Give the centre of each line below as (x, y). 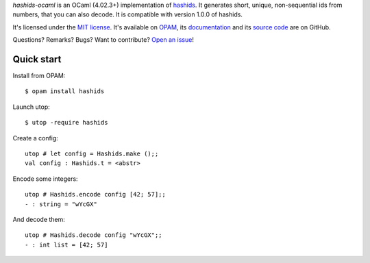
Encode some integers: (45, 179)
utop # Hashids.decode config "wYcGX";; (94, 235)
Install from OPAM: (39, 76)
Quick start (37, 59)
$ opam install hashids (65, 91)
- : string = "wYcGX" (61, 204)
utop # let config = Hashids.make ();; (92, 154)
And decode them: (39, 219)
